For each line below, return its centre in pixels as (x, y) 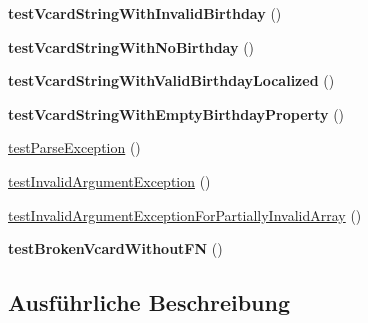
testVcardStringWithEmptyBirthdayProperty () (176, 113)
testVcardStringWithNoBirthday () (131, 46)
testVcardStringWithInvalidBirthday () (145, 13)
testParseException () (74, 147)
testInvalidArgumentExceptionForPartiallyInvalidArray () (185, 214)
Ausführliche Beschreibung (149, 302)
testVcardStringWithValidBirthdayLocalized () (171, 80)
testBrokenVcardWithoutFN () (115, 248)
